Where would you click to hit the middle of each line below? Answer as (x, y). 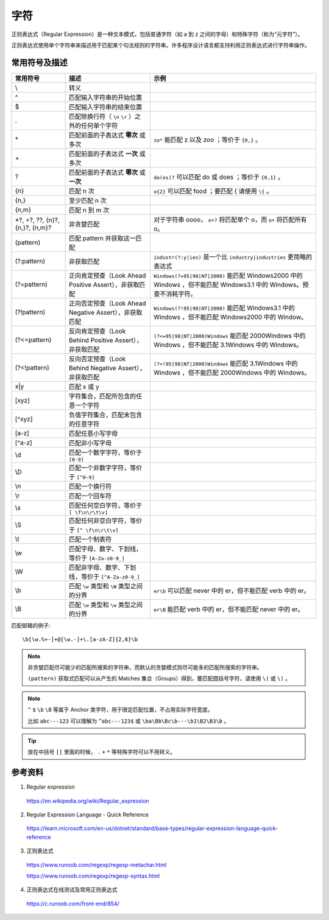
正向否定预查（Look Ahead (108, 303)
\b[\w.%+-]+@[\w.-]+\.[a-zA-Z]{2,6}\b (80, 640)
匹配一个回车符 (90, 496)
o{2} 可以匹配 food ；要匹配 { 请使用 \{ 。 (213, 191)
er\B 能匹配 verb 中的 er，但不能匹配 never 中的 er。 (228, 609)
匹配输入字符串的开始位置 (106, 97)
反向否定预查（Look (97, 359)
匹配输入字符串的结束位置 (106, 107)
